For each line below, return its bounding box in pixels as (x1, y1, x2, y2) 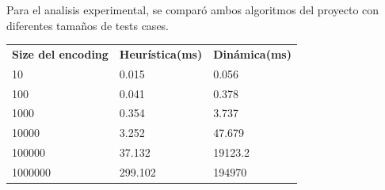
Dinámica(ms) (213, 45, 292, 62)
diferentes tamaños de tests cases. (6, 17, 170, 33)
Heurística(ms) (119, 45, 203, 62)
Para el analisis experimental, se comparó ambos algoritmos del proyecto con (6, 2, 379, 17)
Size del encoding (12, 45, 109, 62)
